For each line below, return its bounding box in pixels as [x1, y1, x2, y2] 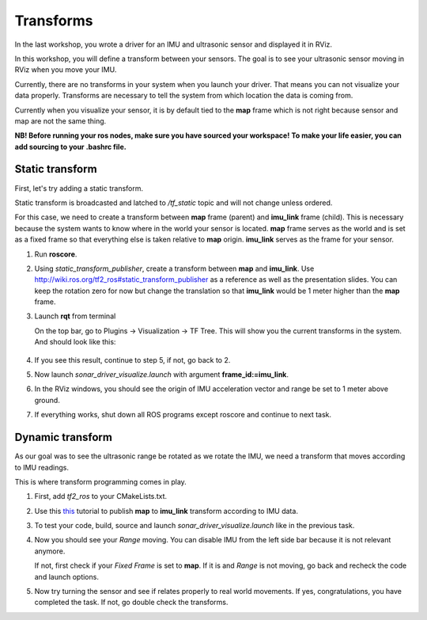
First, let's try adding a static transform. [14, 183, 144, 193]
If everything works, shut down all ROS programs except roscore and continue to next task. [34, 410, 332, 420]
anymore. [34, 546, 66, 556]
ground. [34, 395, 61, 405]
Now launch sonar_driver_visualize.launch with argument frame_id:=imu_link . [34, 370, 289, 379]
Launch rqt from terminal [34, 311, 116, 321]
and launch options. [34, 572, 99, 581]
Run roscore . [34, 249, 77, 259]
